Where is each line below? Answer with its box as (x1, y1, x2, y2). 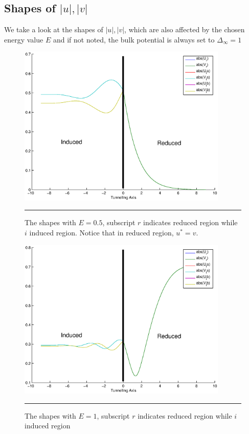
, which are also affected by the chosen (124, 24, 245, 35)
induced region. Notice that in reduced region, (29, 227, 174, 238)
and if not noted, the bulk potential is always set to (53, 34, 215, 45)
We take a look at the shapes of (4, 24, 103, 35)
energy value (4, 34, 43, 45)
